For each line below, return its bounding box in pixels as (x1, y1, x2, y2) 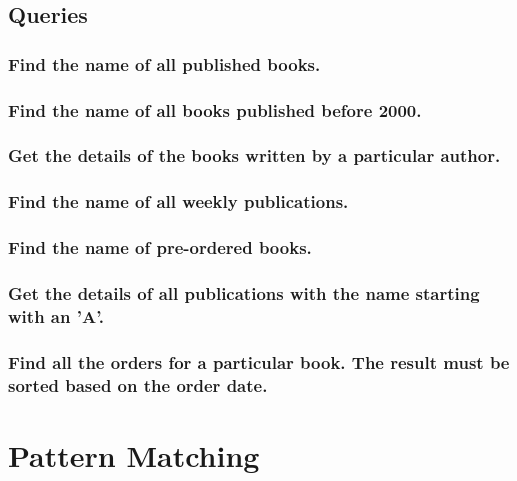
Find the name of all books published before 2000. (8, 97, 422, 122)
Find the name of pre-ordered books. (8, 235, 312, 260)
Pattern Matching (8, 434, 260, 475)
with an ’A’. (8, 303, 104, 328)
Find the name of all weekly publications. (8, 189, 349, 214)
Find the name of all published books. (8, 51, 321, 76)
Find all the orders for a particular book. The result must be (8, 349, 510, 374)
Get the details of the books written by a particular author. (8, 143, 501, 168)
